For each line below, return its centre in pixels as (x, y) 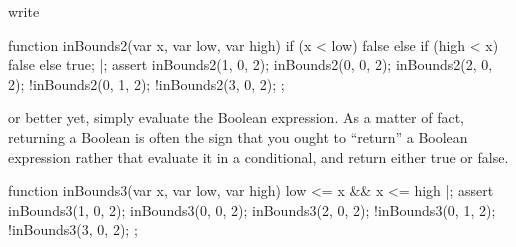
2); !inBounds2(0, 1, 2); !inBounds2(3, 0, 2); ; (146, 83)
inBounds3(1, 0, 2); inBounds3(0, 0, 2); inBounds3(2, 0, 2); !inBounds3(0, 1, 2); (252, 209)
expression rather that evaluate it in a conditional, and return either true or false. (258, 156)
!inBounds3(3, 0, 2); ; (73, 229)
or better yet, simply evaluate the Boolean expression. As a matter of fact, (236, 117)
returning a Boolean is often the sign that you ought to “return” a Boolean (238, 136)
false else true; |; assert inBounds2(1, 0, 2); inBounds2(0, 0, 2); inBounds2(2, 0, (250, 64)
